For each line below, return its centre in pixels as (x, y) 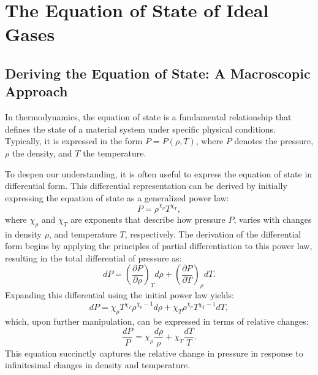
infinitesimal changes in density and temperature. (98, 365)
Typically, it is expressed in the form (74, 141)
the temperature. (115, 153)
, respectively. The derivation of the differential (213, 234)
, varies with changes (273, 219)
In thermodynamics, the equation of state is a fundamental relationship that (148, 117)
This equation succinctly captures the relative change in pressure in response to (154, 353)
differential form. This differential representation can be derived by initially (146, 186)
